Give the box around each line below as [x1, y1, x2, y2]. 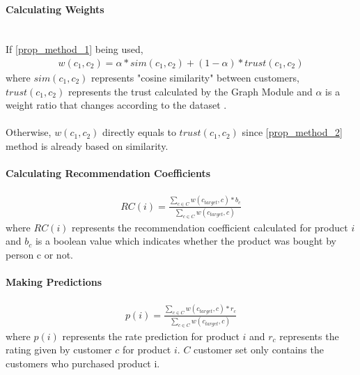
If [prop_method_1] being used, [6, 42, 143, 56]
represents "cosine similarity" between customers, [91, 70, 299, 85]
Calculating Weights [6, 1, 104, 16]
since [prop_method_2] [242, 125, 343, 139]
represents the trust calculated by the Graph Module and [68, 84, 313, 98]
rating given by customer [6, 342, 112, 357]
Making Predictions [6, 275, 102, 289]
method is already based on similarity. [6, 138, 169, 153]
